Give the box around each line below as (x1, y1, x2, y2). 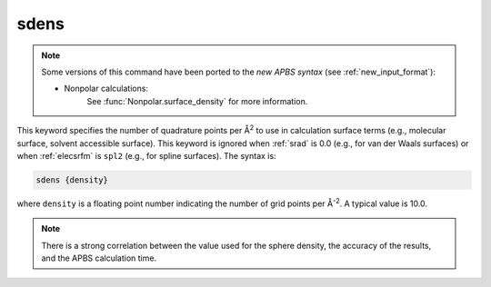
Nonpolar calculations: (64, 83, 149, 94)
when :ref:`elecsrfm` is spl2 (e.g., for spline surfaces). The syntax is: (16, 150, 276, 161)
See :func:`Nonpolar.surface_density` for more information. (86, 95, 308, 106)
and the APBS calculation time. (41, 252, 157, 263)
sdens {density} (35, 174, 109, 185)
